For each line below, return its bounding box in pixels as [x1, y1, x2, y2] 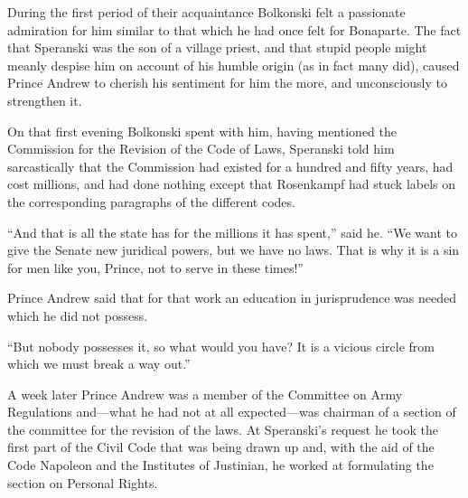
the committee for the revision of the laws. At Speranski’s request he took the [7, 419, 438, 438]
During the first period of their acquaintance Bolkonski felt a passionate [7, 3, 406, 21]
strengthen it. [7, 90, 82, 109]
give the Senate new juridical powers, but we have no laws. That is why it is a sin [7, 240, 460, 259]
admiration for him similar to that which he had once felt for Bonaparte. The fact [7, 20, 462, 39]
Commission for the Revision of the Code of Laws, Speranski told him [7, 139, 395, 158]
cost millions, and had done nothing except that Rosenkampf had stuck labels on [7, 174, 456, 193]
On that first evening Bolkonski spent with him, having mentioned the [7, 121, 397, 140]
